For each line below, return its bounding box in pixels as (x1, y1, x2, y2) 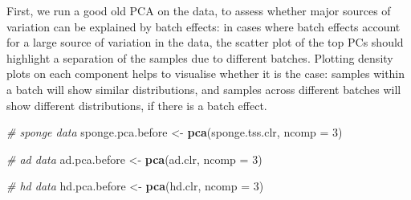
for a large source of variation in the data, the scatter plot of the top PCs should (6, 34, 404, 51)
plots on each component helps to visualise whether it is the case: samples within (6, 65, 405, 82)
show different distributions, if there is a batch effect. (6, 96, 267, 113)
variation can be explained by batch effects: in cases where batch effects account (6, 18, 401, 35)
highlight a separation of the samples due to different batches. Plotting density (6, 49, 393, 66)
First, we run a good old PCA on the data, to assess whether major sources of (6, 2, 391, 18)
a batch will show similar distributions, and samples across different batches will (6, 80, 401, 97)
